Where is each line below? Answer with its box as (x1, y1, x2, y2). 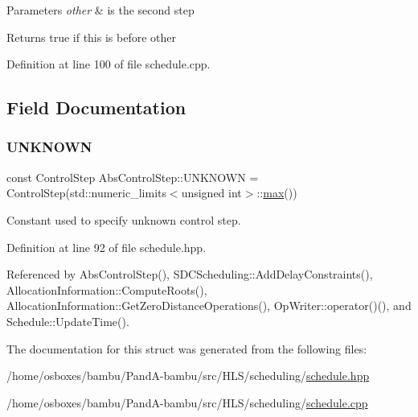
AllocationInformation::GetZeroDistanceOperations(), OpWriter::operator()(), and (6, 297, 412, 314)
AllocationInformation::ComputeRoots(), (6, 281, 207, 298)
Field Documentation (6, 95, 186, 120)
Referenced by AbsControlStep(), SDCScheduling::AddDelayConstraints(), (6, 266, 373, 283)
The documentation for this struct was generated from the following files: (6, 340, 367, 357)
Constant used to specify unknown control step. (6, 211, 241, 228)
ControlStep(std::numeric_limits (6, 184, 166, 201)
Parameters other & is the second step (6, 2, 195, 18)
